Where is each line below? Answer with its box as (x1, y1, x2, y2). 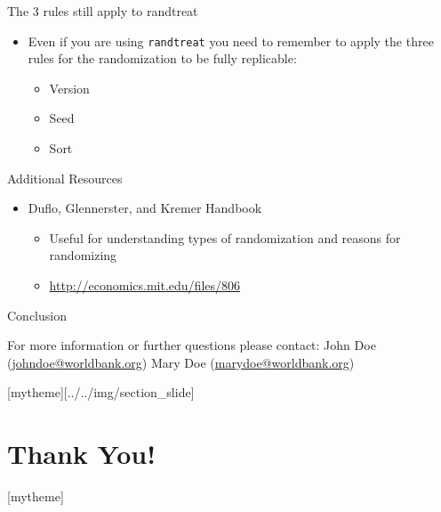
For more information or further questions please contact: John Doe (7, 336, 376, 354)
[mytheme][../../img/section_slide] (7, 383, 195, 402)
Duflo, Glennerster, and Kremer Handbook (28, 199, 262, 217)
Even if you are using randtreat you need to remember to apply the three (28, 31, 434, 50)
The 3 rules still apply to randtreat (7, 2, 198, 20)
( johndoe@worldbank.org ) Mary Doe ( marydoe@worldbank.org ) (7, 353, 355, 371)
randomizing (49, 246, 117, 264)
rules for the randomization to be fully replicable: (28, 49, 297, 68)
